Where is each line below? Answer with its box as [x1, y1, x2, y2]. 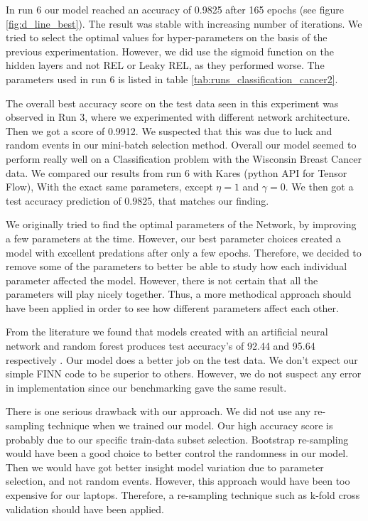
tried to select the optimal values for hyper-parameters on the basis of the [6, 30, 328, 45]
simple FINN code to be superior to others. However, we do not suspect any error [6, 366, 362, 381]
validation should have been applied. [6, 501, 164, 516]
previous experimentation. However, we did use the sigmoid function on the [6, 43, 334, 58]
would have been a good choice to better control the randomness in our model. [6, 446, 349, 461]
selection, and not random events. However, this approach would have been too [6, 473, 350, 488]
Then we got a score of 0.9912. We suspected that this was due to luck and [6, 123, 332, 138]
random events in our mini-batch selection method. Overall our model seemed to [6, 137, 357, 152]
